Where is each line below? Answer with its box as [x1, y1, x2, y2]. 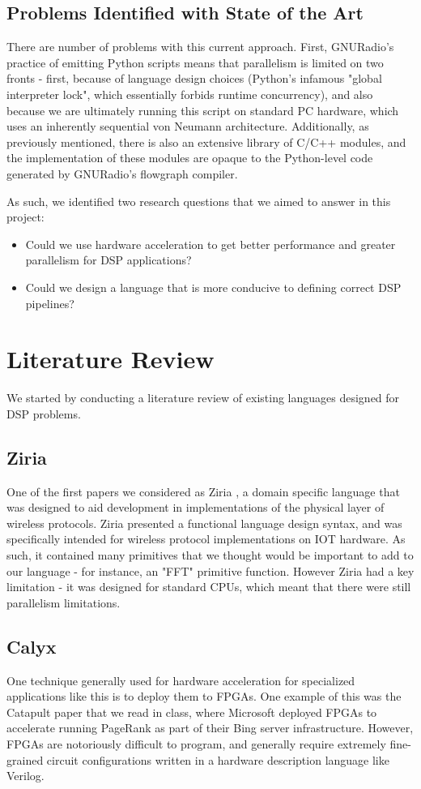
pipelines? [25, 294, 74, 311]
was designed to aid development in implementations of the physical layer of [6, 499, 385, 516]
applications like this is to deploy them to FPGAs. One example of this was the [6, 688, 402, 705]
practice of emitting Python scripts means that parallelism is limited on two [6, 54, 384, 71]
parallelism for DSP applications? [25, 251, 192, 268]
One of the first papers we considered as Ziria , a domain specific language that [6, 482, 400, 500]
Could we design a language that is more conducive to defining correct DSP [25, 278, 402, 295]
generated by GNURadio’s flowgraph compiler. [6, 165, 238, 182]
